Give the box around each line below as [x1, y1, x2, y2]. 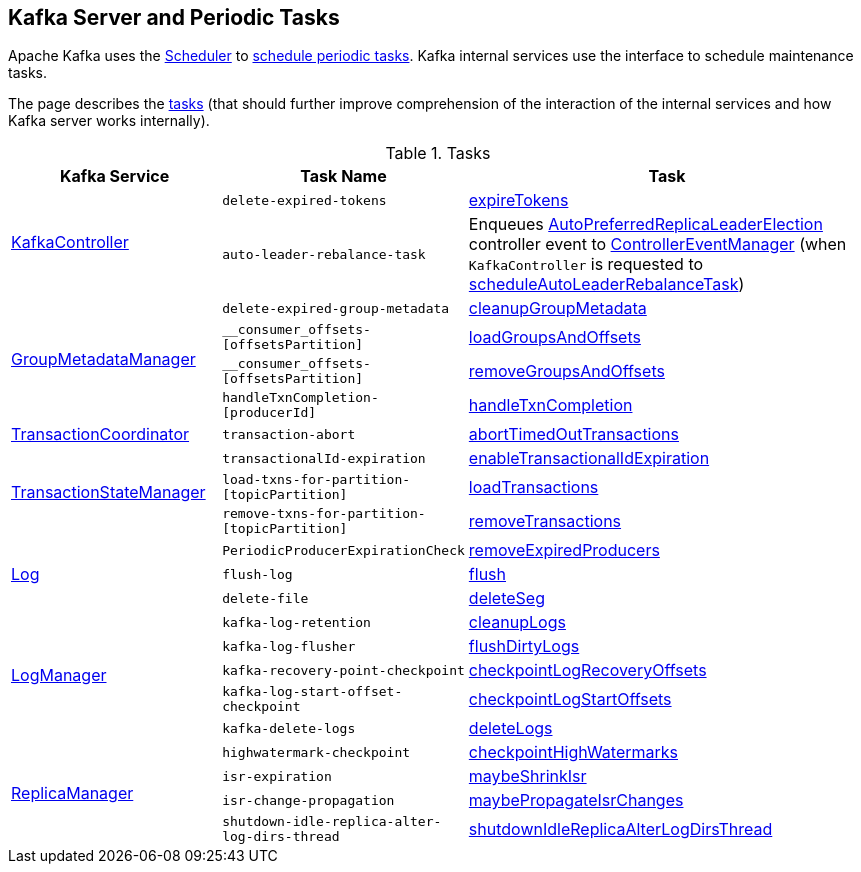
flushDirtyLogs [468, 636, 580, 657]
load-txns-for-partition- [222, 472, 411, 488]
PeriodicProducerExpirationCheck [222, 542, 465, 558]
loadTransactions [468, 477, 599, 498]
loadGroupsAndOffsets [468, 327, 641, 348]
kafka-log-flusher [222, 638, 356, 654]
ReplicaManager [11, 783, 134, 804]
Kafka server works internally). [8, 112, 210, 130]
